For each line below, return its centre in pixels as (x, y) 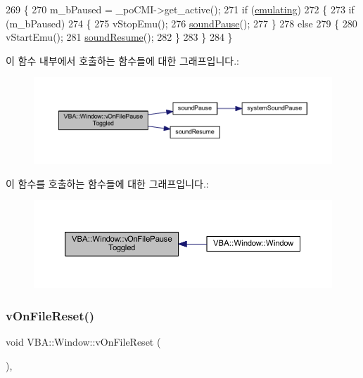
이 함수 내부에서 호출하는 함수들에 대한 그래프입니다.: (122, 60)
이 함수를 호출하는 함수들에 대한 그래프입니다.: (107, 183)
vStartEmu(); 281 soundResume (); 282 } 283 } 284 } (119, 37)
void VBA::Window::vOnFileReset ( (83, 342)
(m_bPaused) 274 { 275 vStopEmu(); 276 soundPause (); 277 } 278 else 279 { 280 (181, 23)
